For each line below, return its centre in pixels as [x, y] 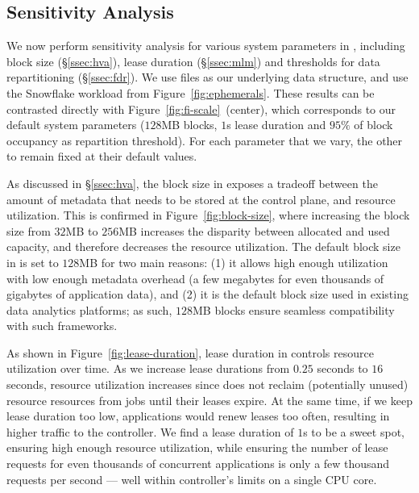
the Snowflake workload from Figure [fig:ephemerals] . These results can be [191, 92]
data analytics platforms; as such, [89, 309]
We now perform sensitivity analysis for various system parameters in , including [206, 46]
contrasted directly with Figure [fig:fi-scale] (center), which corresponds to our [201, 109]
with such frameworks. [62, 326]
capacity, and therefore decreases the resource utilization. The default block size [203, 246]
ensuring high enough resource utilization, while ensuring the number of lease [197, 447]
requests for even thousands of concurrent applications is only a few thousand [198, 464]
